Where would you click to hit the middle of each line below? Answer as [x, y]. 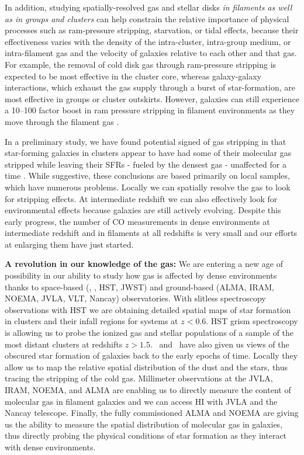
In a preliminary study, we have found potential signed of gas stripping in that [146, 141]
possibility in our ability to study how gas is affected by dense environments [141, 275]
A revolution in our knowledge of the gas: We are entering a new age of [144, 264]
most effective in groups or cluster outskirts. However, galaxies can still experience [152, 98]
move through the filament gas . [62, 121]
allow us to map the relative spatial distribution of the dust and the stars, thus [146, 367]
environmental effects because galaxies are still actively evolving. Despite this [143, 210]
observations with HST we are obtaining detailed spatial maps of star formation [148, 309]
